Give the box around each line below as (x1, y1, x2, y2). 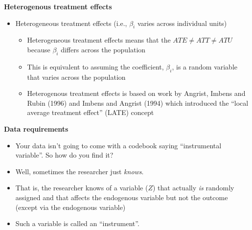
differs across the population (61, 44, 146, 54)
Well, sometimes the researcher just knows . (15, 166, 144, 176)
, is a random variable (172, 61, 238, 71)
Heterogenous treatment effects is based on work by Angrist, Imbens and (27, 88, 246, 98)
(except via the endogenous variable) (15, 202, 126, 212)
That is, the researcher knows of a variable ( (15, 183, 148, 193)
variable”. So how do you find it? (15, 150, 114, 160)
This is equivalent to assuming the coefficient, (27, 61, 164, 71)
